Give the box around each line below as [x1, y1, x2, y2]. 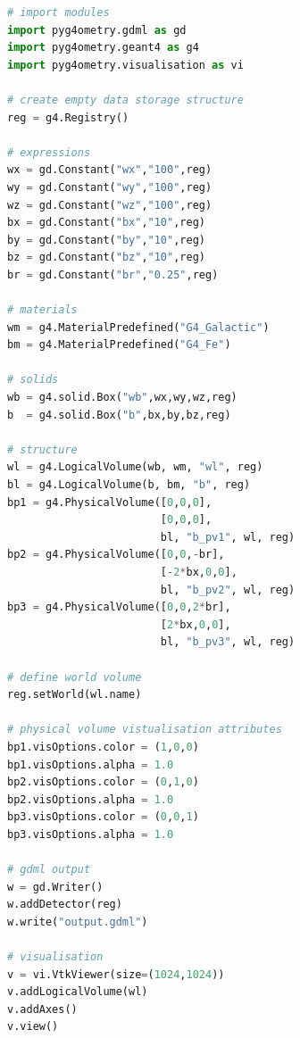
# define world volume [7, 670, 142, 684]
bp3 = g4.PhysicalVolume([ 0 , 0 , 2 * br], [7, 601, 231, 614]
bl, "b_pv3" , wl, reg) [160, 635, 296, 649]
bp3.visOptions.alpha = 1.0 [7, 827, 174, 841]
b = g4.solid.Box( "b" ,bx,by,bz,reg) [7, 408, 231, 421]
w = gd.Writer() [7, 880, 104, 893]
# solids [7, 373, 59, 386]
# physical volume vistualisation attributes [7, 723, 282, 736]
